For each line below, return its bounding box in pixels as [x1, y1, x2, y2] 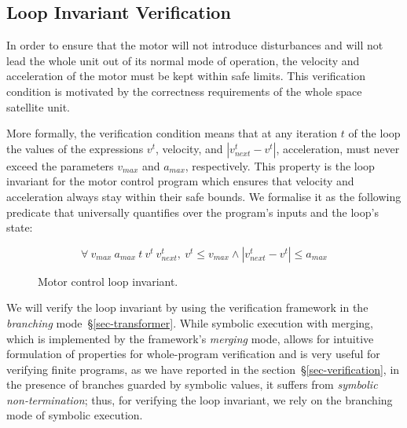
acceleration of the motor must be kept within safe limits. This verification [6, 68, 365, 84]
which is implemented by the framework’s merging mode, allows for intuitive [6, 330, 374, 346]
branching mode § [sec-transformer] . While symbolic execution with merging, [6, 314, 373, 331]
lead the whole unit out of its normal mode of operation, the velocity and [6, 52, 360, 68]
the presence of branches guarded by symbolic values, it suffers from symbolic [6, 376, 378, 393]
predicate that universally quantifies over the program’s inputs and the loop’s [6, 203, 379, 220]
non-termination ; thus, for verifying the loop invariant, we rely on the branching [6, 391, 393, 408]
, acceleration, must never [276, 140, 400, 156]
